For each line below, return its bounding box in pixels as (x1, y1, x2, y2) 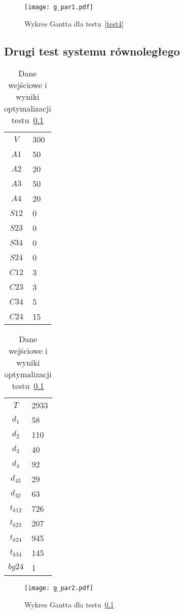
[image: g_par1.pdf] (24, 4, 94, 11)
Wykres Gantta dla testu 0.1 (24, 599, 114, 610)
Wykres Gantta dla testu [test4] (24, 18, 124, 29)
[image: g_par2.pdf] (24, 584, 94, 592)
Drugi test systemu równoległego (4, 43, 180, 59)
